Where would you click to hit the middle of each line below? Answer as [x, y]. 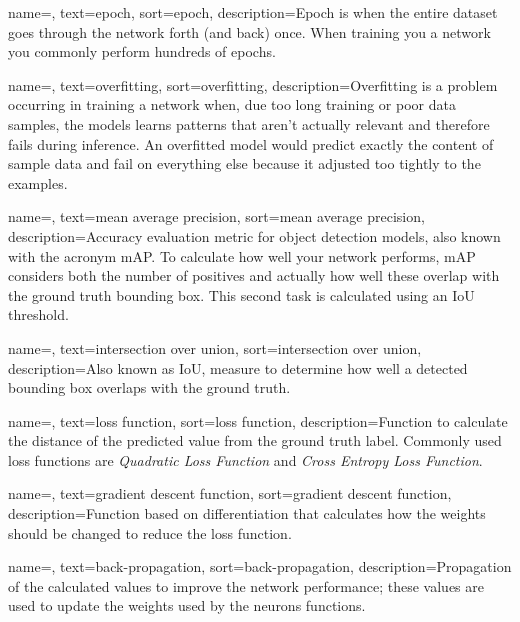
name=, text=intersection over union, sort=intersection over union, [215, 347]
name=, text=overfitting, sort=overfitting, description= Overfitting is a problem [253, 84]
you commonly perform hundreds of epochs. [142, 51]
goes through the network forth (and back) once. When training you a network [249, 31]
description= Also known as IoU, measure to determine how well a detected [238, 367]
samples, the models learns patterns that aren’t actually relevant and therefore [249, 123]
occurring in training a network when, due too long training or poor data [232, 104]
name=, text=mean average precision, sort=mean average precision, [216, 216]
